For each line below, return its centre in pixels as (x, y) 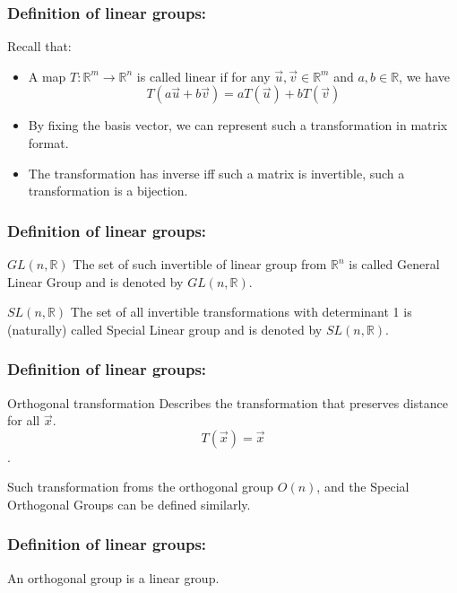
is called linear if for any (203, 76)
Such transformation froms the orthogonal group (141, 487)
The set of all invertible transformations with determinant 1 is (241, 312)
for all (24, 420)
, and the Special (363, 487)
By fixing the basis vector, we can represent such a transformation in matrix (238, 125)
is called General (394, 264)
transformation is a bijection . (108, 191)
